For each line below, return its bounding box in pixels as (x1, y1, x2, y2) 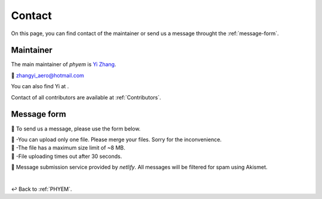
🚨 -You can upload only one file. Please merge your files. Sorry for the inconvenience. (11, 136, 222, 143)
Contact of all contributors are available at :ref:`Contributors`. (11, 94, 161, 101)
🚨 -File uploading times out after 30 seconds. (11, 153, 122, 160)
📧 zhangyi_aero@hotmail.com (11, 71, 85, 79)
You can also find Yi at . (11, 83, 69, 90)
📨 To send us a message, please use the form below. (11, 125, 141, 132)
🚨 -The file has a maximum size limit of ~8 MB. (11, 144, 125, 151)
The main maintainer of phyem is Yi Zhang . (11, 61, 116, 68)
